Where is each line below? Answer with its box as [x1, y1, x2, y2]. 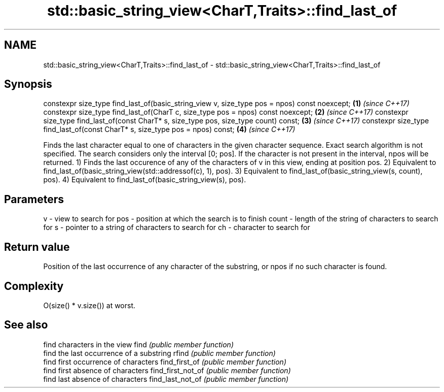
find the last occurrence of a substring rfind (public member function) [43, 348, 276, 357]
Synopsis [4, 78, 52, 91]
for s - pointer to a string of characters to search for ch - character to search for [43, 223, 310, 232]
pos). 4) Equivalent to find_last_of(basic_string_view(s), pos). [43, 175, 246, 184]
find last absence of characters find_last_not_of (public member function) [43, 374, 289, 383]
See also [4, 318, 48, 332]
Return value [4, 240, 70, 253]
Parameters [4, 192, 64, 206]
